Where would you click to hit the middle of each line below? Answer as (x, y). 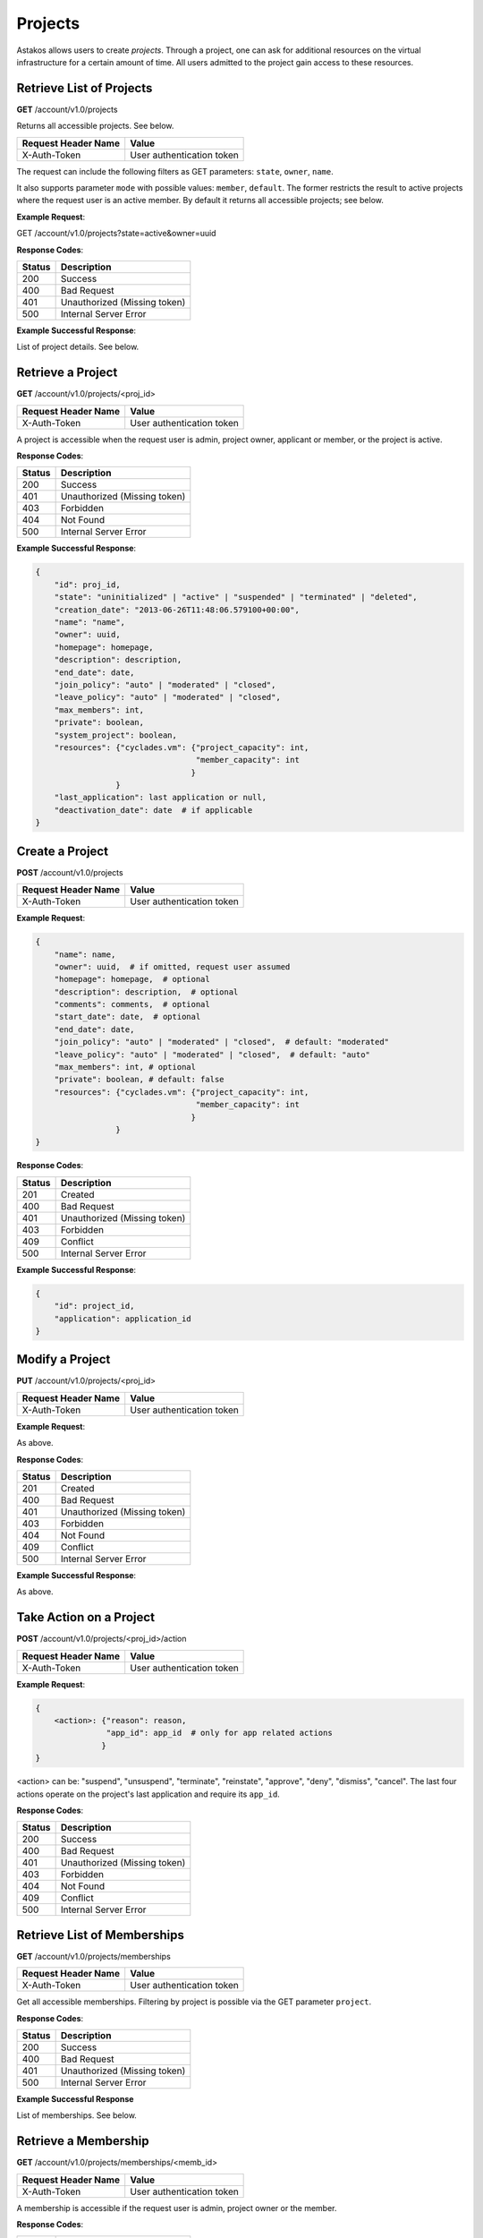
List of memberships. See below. (77, 2115)
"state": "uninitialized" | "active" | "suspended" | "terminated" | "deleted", (236, 597)
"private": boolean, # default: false (139, 1080)
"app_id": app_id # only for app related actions (219, 1733)
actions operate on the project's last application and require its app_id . (148, 1794)
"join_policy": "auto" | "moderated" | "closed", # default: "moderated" (221, 1042)
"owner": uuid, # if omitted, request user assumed (172, 966)
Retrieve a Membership (83, 2141)
